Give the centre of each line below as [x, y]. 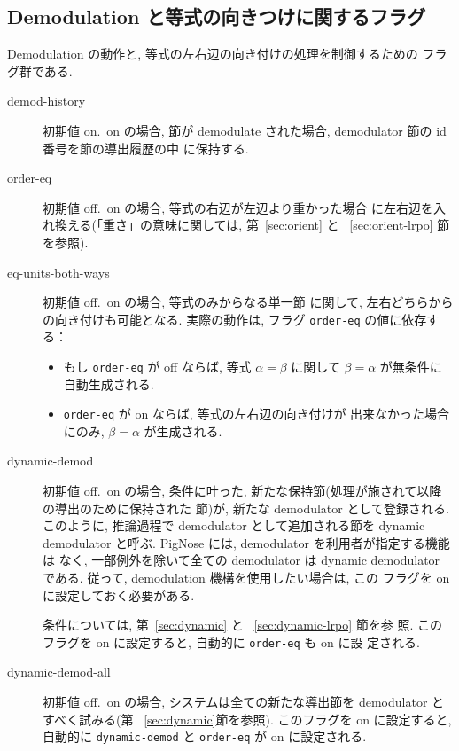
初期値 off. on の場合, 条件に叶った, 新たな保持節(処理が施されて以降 [242, 491]
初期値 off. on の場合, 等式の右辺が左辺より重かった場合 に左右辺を [238, 207]
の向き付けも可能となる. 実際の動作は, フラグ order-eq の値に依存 [235, 319]
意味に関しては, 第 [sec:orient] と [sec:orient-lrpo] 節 [301, 225]
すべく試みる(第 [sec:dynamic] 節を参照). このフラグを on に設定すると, [247, 719]
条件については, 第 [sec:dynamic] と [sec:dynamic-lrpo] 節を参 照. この [243, 625]
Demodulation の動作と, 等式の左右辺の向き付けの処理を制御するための [213, 54]
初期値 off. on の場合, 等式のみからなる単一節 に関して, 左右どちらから [248, 302]
